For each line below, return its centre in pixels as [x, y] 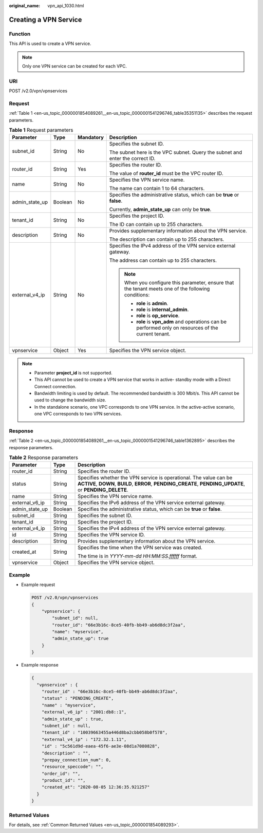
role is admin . [152, 304]
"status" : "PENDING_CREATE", [78, 698]
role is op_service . [158, 316]
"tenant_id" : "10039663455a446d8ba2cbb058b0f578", [105, 733]
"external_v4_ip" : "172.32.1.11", [84, 739]
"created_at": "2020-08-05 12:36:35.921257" [96, 787]
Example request [38, 585]
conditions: [137, 295]
